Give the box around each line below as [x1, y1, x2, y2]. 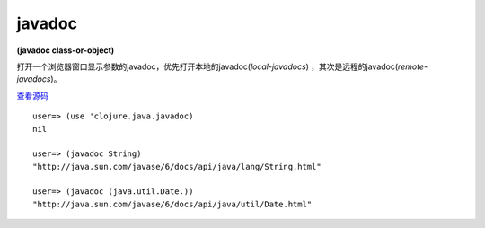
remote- [397, 61, 428, 72]
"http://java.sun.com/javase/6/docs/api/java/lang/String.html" [32, 162, 322, 171]
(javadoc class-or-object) [16, 45, 115, 56]
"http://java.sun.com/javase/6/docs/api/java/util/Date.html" [32, 198, 313, 209]
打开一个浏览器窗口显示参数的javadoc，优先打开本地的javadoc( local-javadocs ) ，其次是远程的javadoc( [16, 61, 399, 72]
